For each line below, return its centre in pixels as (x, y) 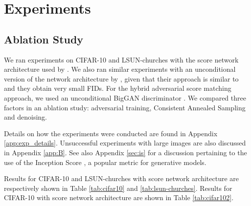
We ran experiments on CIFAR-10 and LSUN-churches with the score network (121, 59)
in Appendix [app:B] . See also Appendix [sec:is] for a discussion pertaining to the (125, 152)
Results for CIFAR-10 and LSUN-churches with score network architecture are (122, 178)
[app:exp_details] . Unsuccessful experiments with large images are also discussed (125, 143)
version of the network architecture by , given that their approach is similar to (121, 78)
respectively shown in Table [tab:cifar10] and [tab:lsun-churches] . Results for (118, 188)
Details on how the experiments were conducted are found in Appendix (111, 133)
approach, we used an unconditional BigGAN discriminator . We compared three (125, 97)
